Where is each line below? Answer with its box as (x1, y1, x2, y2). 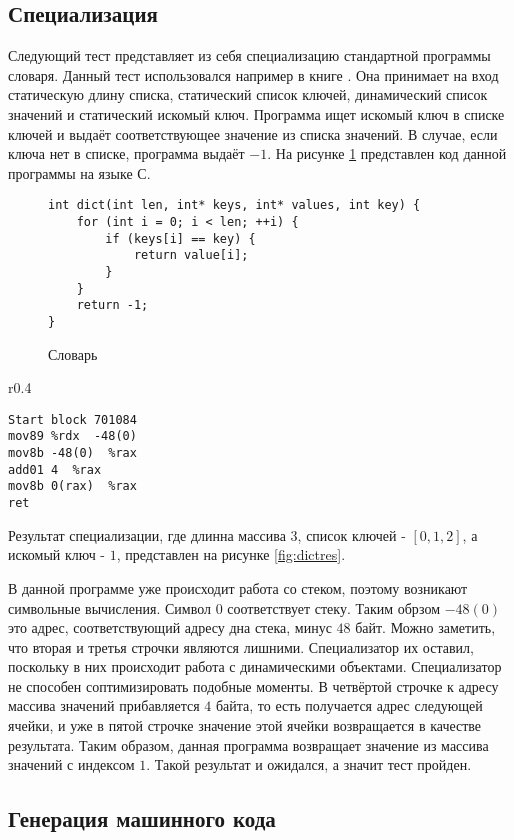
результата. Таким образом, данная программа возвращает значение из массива (8, 734, 489, 755)
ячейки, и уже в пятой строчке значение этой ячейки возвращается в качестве (8, 715, 482, 736)
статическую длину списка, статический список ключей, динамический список (8, 84, 488, 105)
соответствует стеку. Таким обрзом (227, 597, 441, 618)
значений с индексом (8, 754, 135, 775)
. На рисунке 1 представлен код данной (267, 143, 507, 164)
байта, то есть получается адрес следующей (215, 695, 483, 716)
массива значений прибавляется (8, 695, 200, 716)
